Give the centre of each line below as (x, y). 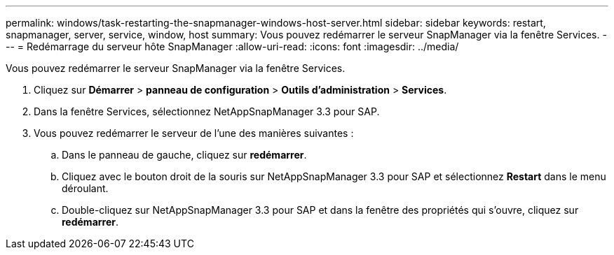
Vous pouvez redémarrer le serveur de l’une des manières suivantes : (194, 133)
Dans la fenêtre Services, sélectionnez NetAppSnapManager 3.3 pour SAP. (207, 111)
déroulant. (85, 188)
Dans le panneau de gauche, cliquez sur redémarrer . (184, 155)
